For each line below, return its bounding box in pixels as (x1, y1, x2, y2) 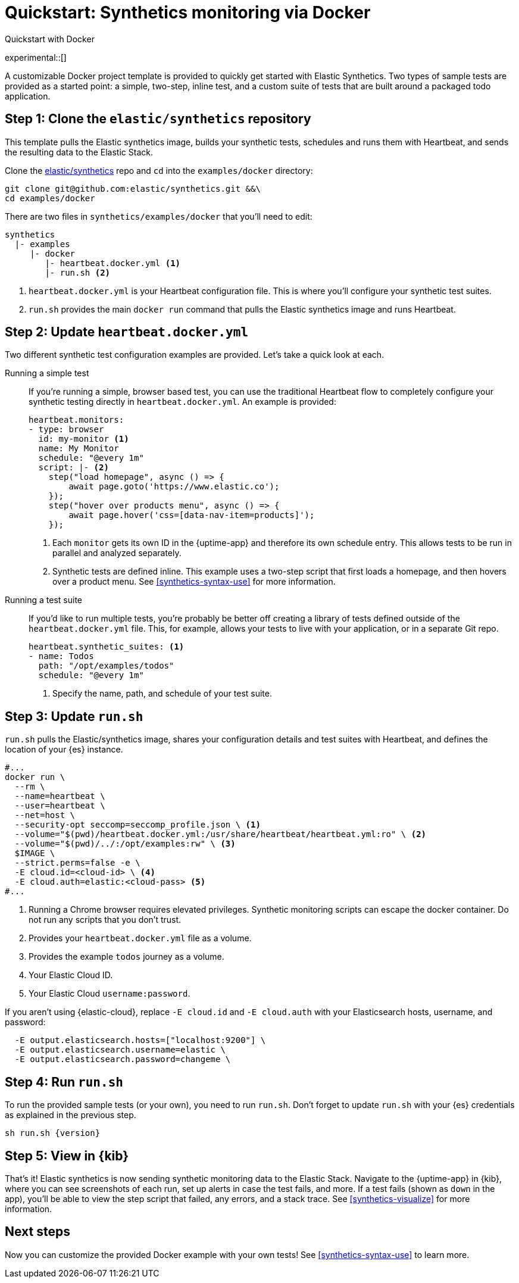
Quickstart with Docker (5, 33, 95, 44)
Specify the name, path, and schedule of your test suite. (52, 688, 272, 699)
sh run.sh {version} (5, 1128, 101, 1138)
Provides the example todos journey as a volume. (29, 951, 224, 962)
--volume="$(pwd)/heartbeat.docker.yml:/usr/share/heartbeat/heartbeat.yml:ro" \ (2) (14, 829, 427, 839)
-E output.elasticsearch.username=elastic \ (14, 1045, 226, 1055)
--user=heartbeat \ (14, 801, 105, 811)
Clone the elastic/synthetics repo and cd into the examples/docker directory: (5, 165, 313, 176)
